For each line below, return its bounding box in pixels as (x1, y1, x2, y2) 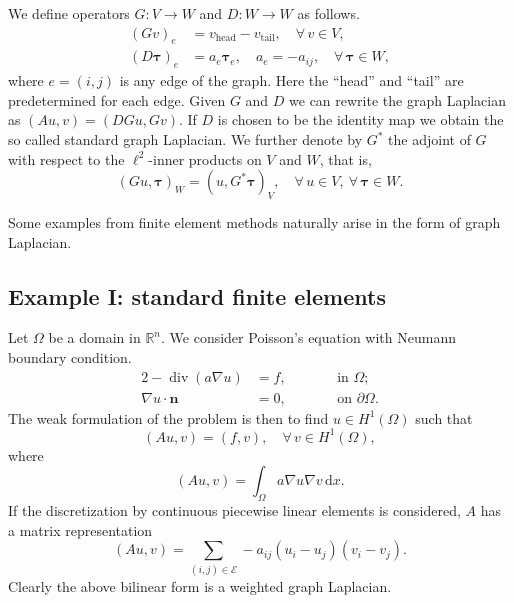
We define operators (8, 3, 130, 23)
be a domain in (48, 327, 141, 348)
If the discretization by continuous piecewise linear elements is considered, (8, 500, 461, 521)
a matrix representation (8, 519, 153, 540)
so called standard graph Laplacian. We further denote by (8, 129, 363, 150)
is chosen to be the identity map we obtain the (217, 109, 504, 130)
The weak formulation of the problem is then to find (8, 407, 329, 428)
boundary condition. (8, 347, 132, 367)
